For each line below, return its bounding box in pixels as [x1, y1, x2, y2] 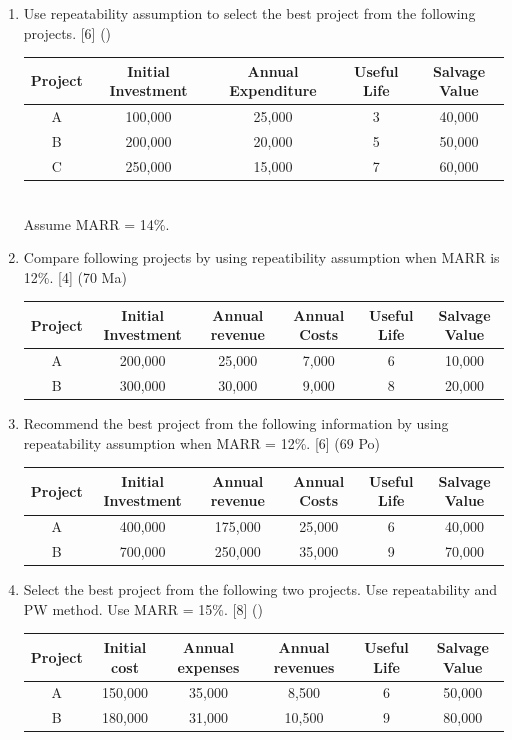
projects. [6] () [23, 22, 112, 43]
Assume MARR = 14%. [23, 213, 170, 234]
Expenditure [229, 80, 317, 101]
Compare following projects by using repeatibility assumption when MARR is [23, 247, 500, 268]
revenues [273, 656, 335, 677]
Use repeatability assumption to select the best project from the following [23, 3, 476, 23]
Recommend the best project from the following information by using [23, 413, 449, 434]
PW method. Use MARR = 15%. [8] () [23, 598, 263, 619]
